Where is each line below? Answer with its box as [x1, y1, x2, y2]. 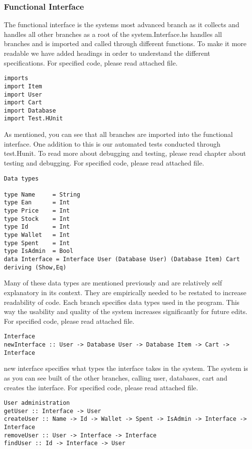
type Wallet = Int [4, 232, 70, 239]
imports [4, 75, 29, 82]
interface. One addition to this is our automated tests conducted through [4, 138, 220, 149]
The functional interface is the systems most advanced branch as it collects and [4, 19, 239, 30]
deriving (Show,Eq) [4, 264, 66, 271]
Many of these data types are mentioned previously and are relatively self [4, 278, 222, 288]
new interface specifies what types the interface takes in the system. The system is [4, 363, 248, 373]
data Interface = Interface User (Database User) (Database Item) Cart [4, 256, 240, 263]
